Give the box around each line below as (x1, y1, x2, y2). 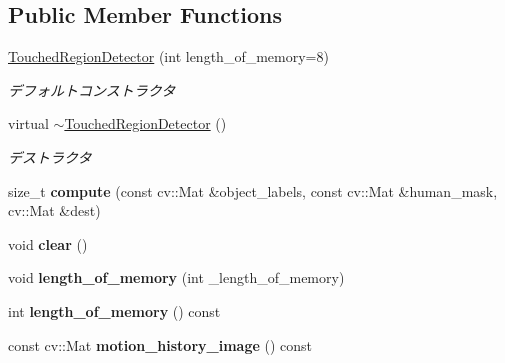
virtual (8, 113, 49, 134)
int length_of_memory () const (8, 300, 221, 321)
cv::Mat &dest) (8, 200, 101, 221)
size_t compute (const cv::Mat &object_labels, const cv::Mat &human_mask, (8, 180, 498, 201)
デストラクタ (8, 146, 92, 167)
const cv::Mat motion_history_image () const (8, 334, 313, 355)
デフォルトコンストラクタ (8, 79, 176, 100)
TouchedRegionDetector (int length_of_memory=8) (8, 46, 329, 67)
